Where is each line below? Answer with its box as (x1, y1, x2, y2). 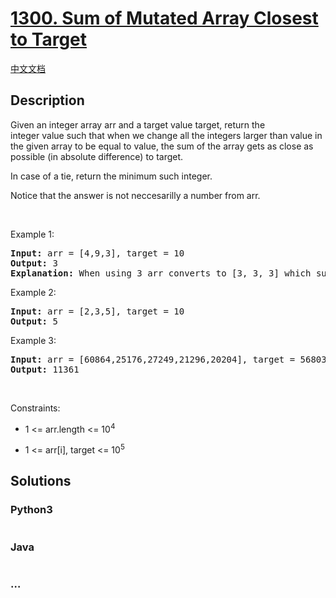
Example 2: (10, 286, 57, 298)
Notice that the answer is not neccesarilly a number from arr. (10, 189, 261, 201)
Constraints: (10, 402, 61, 414)
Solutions (10, 473, 72, 490)
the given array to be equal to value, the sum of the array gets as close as (10, 140, 314, 152)
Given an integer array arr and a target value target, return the (10, 118, 266, 131)
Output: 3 (10, 257, 58, 269)
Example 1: (10, 228, 55, 240)
